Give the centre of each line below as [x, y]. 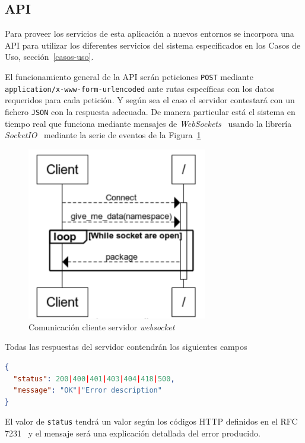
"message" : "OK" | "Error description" [88, 391]
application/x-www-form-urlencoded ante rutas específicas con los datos [140, 88]
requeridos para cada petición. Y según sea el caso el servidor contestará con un [150, 100]
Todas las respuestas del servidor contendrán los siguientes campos [126, 347]
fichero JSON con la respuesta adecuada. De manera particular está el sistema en [150, 111]
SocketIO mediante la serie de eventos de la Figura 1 [103, 135]
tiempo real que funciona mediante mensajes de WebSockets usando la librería [148, 123]
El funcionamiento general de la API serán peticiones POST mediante [129, 76]
